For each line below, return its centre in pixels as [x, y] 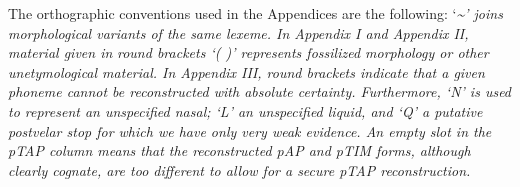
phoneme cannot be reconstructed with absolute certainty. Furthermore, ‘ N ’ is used [260, 91]
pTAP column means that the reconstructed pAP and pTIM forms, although [239, 150]
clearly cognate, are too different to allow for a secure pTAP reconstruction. [239, 169]
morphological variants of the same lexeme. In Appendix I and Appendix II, [238, 32]
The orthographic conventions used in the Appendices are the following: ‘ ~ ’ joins [255, 13]
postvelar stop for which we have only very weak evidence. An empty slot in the [250, 130]
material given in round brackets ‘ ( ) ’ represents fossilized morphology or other [248, 52]
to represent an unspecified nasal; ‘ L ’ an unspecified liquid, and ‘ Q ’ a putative [245, 110]
